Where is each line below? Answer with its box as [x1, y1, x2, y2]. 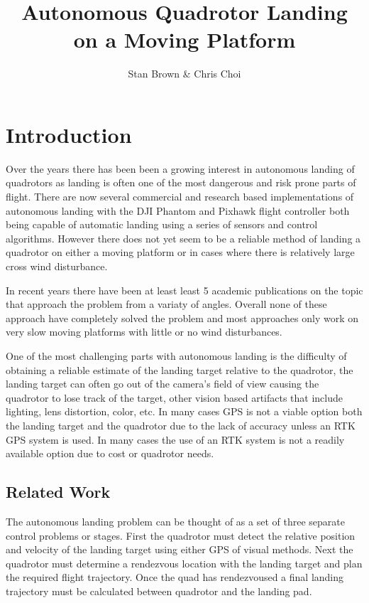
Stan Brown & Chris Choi [128, 66, 241, 81]
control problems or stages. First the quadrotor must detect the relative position [6, 528, 356, 543]
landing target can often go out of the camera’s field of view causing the [6, 376, 319, 391]
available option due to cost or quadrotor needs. [6, 446, 214, 461]
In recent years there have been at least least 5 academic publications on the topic [6, 282, 363, 297]
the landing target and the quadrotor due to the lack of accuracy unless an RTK [6, 417, 356, 432]
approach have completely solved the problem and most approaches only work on [6, 310, 358, 325]
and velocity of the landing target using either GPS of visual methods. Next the [6, 542, 353, 557]
